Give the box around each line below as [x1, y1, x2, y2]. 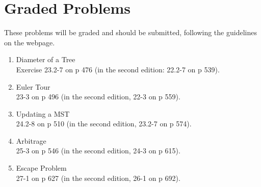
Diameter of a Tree [16, 54, 75, 65]
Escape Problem [16, 163, 67, 173]
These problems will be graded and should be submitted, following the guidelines [4, 27, 257, 38]
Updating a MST [16, 108, 70, 119]
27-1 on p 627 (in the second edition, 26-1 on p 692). [16, 172, 180, 183]
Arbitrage [16, 135, 46, 146]
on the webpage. [4, 37, 55, 47]
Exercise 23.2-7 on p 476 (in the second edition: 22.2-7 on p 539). [16, 64, 220, 74]
